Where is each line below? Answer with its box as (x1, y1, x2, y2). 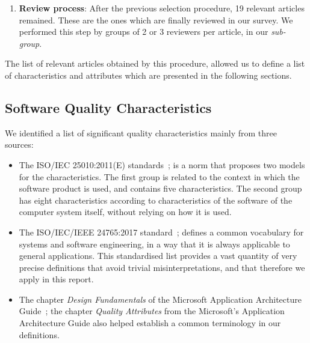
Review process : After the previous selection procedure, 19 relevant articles (19, 2, 305, 14)
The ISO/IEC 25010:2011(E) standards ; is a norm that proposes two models (19, 158, 305, 171)
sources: (5, 138, 34, 151)
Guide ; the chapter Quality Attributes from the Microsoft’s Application (19, 305, 285, 317)
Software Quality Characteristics (5, 98, 212, 117)
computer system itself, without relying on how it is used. (19, 205, 232, 218)
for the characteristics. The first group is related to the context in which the (19, 170, 300, 183)
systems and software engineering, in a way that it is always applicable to (19, 237, 290, 250)
